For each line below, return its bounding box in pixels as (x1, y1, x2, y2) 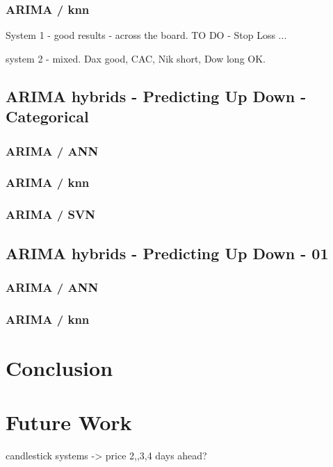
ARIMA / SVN (6, 206, 95, 223)
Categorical (6, 106, 89, 127)
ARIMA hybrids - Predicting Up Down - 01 (6, 242, 329, 263)
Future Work (6, 408, 132, 436)
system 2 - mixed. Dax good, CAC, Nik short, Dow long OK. (6, 51, 266, 65)
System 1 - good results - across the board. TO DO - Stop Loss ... (6, 28, 287, 42)
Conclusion (6, 353, 113, 382)
